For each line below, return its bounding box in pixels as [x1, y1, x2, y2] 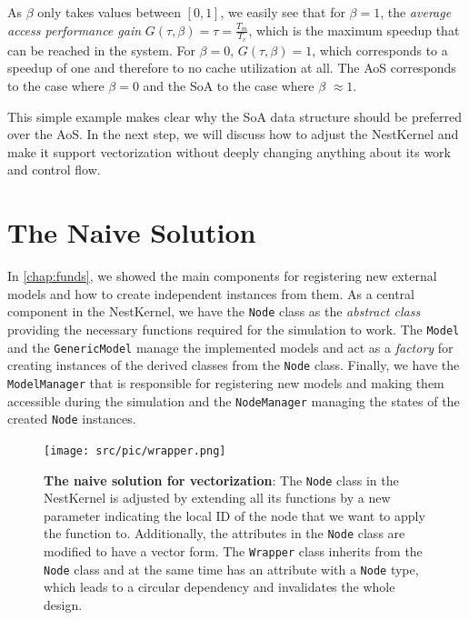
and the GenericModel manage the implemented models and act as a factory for [7, 337, 454, 356]
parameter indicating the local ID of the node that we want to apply [44, 505, 425, 525]
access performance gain [7, 20, 142, 39]
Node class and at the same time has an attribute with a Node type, [44, 559, 419, 578]
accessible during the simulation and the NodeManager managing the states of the [7, 391, 460, 410]
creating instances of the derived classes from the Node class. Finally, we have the [7, 355, 460, 375]
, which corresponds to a [312, 40, 448, 59]
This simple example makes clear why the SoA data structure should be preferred [7, 106, 462, 125]
